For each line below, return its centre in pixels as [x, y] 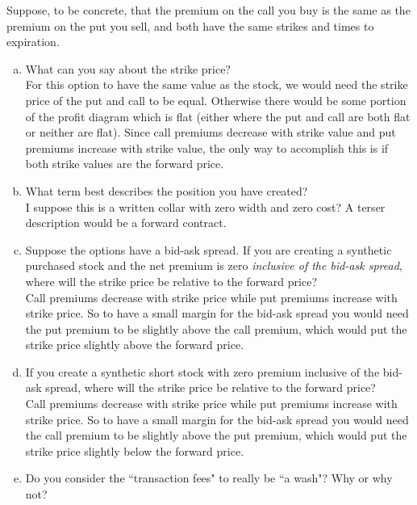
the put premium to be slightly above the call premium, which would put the [216, 328]
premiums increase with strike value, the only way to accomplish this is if [207, 147]
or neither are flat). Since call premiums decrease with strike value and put [211, 132]
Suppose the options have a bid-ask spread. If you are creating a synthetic [208, 249]
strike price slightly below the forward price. [135, 450]
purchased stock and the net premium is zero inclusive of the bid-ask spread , [214, 265]
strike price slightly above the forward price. [135, 345]
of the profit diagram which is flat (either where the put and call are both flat [218, 116]
